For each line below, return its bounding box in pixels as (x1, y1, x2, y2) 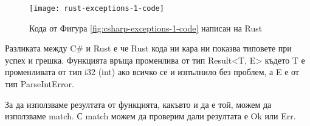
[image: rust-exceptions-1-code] (29, 4, 164, 13)
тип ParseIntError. (5, 78, 74, 90)
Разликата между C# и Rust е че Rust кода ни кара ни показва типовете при (5, 42, 292, 55)
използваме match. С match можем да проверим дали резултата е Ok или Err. (5, 110, 296, 122)
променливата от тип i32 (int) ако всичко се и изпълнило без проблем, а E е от (5, 65, 299, 78)
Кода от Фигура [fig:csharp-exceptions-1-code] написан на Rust (29, 21, 263, 34)
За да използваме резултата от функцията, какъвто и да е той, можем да (5, 98, 272, 110)
